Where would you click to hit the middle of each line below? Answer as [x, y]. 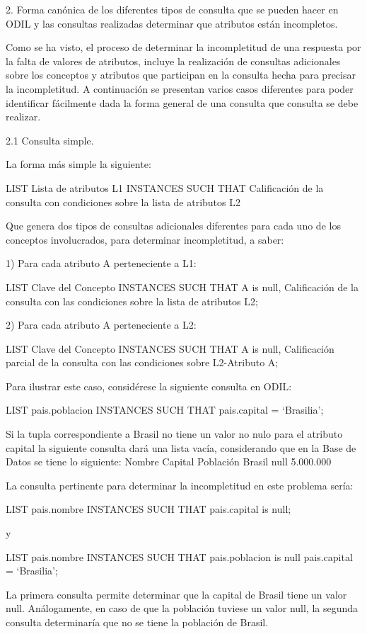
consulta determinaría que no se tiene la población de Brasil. [137, 622]
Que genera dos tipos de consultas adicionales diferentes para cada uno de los [173, 226]
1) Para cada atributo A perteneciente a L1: [101, 263]
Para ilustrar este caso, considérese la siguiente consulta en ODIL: [149, 386]
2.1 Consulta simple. [50, 140]
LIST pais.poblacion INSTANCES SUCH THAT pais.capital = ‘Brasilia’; [165, 410]
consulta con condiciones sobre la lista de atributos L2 [123, 202]
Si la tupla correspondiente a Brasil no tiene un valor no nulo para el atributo [174, 434]
